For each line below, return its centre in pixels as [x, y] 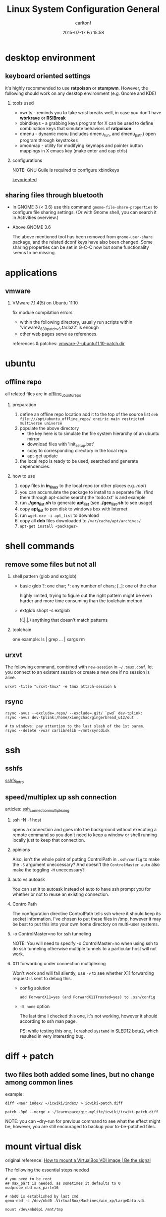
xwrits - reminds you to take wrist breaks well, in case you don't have [90, 112]
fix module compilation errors [42, 313]
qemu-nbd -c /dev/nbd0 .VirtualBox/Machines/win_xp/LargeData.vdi [75, 1201]
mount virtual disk [43, 1147]
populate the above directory [49, 428]
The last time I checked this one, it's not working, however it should [88, 1016]
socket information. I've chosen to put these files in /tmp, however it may [87, 919]
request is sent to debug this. [42, 979]
